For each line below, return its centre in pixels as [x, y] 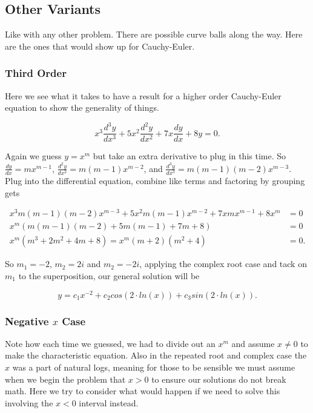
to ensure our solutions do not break [219, 379]
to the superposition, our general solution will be [109, 275]
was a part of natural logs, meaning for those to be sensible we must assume [154, 367]
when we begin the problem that [65, 379]
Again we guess [33, 156]
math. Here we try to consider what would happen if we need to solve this [143, 391]
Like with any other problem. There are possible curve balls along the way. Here [154, 34]
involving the [29, 402]
